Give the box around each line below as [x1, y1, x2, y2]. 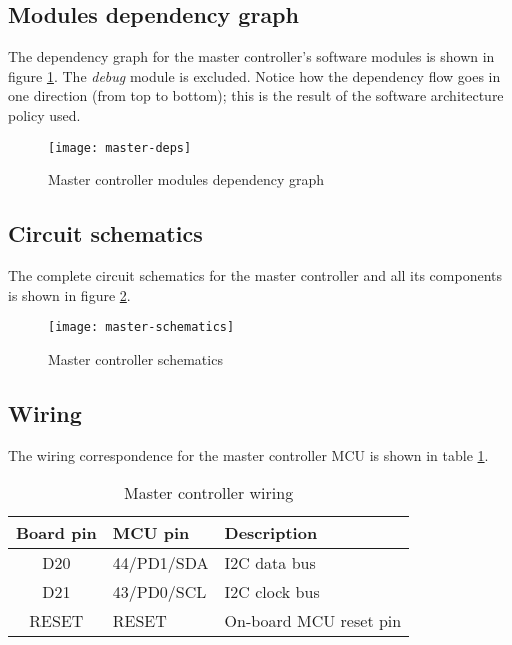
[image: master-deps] [48, 140, 192, 155]
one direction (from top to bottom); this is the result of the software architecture [8, 85, 504, 106]
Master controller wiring [124, 481, 294, 505]
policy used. [8, 104, 81, 125]
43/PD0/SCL [112, 580, 207, 604]
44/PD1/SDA [112, 551, 209, 575]
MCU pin [112, 521, 190, 545]
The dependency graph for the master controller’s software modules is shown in [8, 46, 495, 67]
